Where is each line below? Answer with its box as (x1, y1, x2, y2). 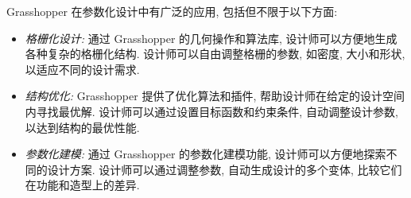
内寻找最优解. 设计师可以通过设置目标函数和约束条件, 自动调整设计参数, (25, 103, 398, 119)
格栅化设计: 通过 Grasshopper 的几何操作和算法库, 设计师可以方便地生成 (25, 29, 397, 46)
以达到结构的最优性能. (25, 118, 140, 135)
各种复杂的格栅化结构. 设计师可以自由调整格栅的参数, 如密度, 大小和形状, (25, 45, 405, 62)
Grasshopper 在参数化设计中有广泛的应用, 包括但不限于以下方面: (6, 3, 338, 19)
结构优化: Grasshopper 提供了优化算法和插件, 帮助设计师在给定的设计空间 (25, 87, 405, 104)
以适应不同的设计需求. (25, 60, 140, 77)
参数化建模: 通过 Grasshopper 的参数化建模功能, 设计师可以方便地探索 (25, 146, 386, 162)
